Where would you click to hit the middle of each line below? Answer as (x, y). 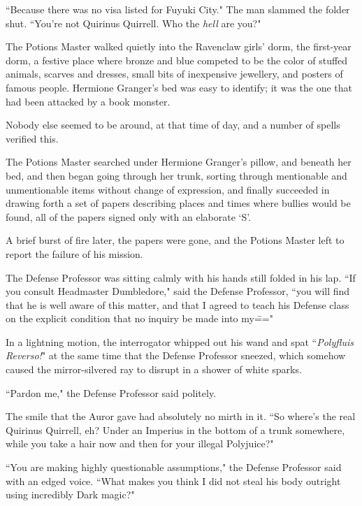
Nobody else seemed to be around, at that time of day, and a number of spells (173, 125)
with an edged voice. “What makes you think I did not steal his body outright (173, 480)
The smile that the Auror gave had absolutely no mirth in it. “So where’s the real (181, 416)
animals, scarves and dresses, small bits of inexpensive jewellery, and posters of (174, 74)
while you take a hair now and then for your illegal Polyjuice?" (140, 443)
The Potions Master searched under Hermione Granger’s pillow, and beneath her (179, 162)
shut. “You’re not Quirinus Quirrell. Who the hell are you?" (133, 23)
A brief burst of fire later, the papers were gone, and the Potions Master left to (175, 240)
